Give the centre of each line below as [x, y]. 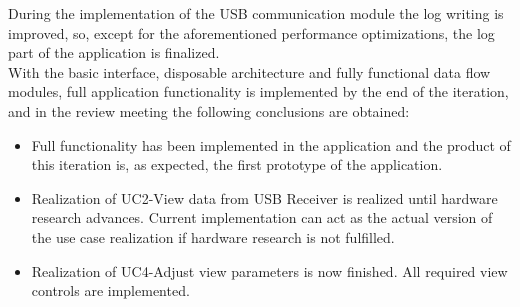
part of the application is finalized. [114, 52]
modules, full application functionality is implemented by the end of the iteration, [258, 91]
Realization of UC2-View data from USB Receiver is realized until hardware [264, 197]
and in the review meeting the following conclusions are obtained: [209, 110]
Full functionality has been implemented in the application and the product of [271, 144]
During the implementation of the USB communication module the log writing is [256, 13]
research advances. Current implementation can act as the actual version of [262, 217]
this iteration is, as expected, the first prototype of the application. [237, 164]
